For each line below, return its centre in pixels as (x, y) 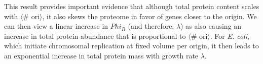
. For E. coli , (230, 36)
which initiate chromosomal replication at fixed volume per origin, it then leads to (131, 46)
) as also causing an (211, 26)
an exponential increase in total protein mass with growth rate (101, 55)
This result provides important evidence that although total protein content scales (132, 6)
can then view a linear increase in (56, 26)
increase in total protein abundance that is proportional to (95, 36)
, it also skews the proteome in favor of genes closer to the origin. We (149, 16)
